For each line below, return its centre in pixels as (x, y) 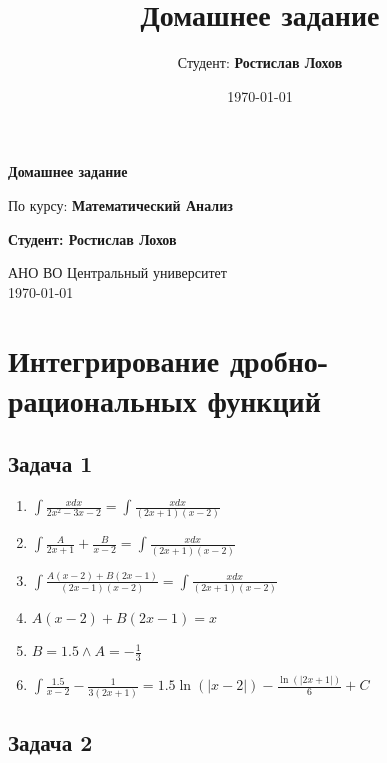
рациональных (102, 399)
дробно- (279, 360)
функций (264, 399)
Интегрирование (114, 360)
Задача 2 (50, 742)
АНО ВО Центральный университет (117, 272)
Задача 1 (50, 463)
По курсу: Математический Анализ (120, 204)
